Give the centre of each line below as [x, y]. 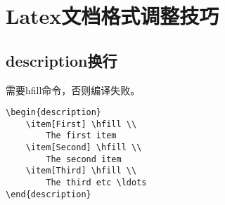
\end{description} [49, 194]
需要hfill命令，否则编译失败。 [73, 90]
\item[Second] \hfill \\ [84, 148]
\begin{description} [54, 113]
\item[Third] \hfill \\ [81, 171]
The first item [81, 136]
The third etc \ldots [96, 183]
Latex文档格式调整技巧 [112, 16]
